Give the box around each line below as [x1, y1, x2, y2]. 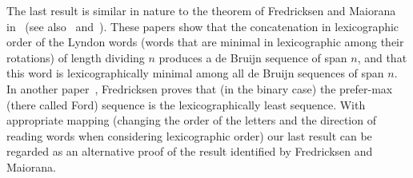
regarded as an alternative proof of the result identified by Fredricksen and [6, 143, 373, 160]
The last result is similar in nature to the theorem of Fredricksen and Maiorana [6, 2, 396, 18]
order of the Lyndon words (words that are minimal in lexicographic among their [6, 34, 404, 50]
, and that [357, 49, 407, 65]
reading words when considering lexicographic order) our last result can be [6, 127, 372, 144]
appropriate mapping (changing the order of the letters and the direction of [6, 112, 376, 129]
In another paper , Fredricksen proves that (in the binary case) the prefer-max [6, 80, 393, 97]
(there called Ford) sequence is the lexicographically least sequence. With [6, 96, 366, 113]
